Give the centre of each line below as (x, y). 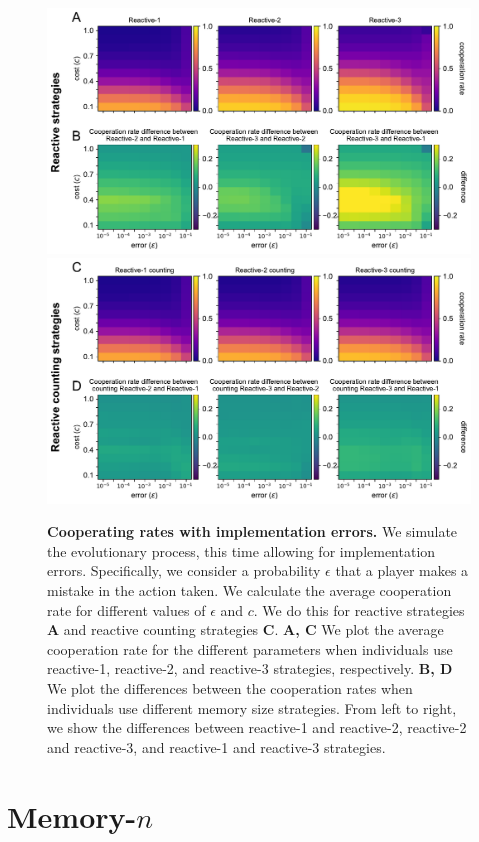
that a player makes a (402, 570)
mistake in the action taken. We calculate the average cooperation (249, 590)
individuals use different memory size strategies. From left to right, (252, 707)
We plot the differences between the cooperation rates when (230, 688)
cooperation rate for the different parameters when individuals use (250, 648)
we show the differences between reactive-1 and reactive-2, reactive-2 (257, 727)
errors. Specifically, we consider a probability (184, 570)
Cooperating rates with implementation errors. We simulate (252, 531)
